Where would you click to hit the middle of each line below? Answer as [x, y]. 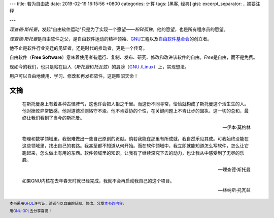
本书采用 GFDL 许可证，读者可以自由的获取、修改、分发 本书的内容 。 [68, 203]
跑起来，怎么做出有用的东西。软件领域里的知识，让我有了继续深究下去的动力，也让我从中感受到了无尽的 [131, 153]
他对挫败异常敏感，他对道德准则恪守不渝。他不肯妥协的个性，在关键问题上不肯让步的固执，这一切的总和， [133, 111]
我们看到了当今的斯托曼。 [58, 118]
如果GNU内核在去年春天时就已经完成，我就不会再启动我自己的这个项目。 [98, 181]
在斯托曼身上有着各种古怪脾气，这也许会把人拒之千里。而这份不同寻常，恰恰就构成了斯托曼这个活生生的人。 [135, 103]
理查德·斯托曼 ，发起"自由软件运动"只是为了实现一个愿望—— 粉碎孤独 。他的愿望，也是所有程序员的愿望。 [119, 29]
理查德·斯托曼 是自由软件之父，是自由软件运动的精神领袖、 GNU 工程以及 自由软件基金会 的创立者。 [111, 39]
